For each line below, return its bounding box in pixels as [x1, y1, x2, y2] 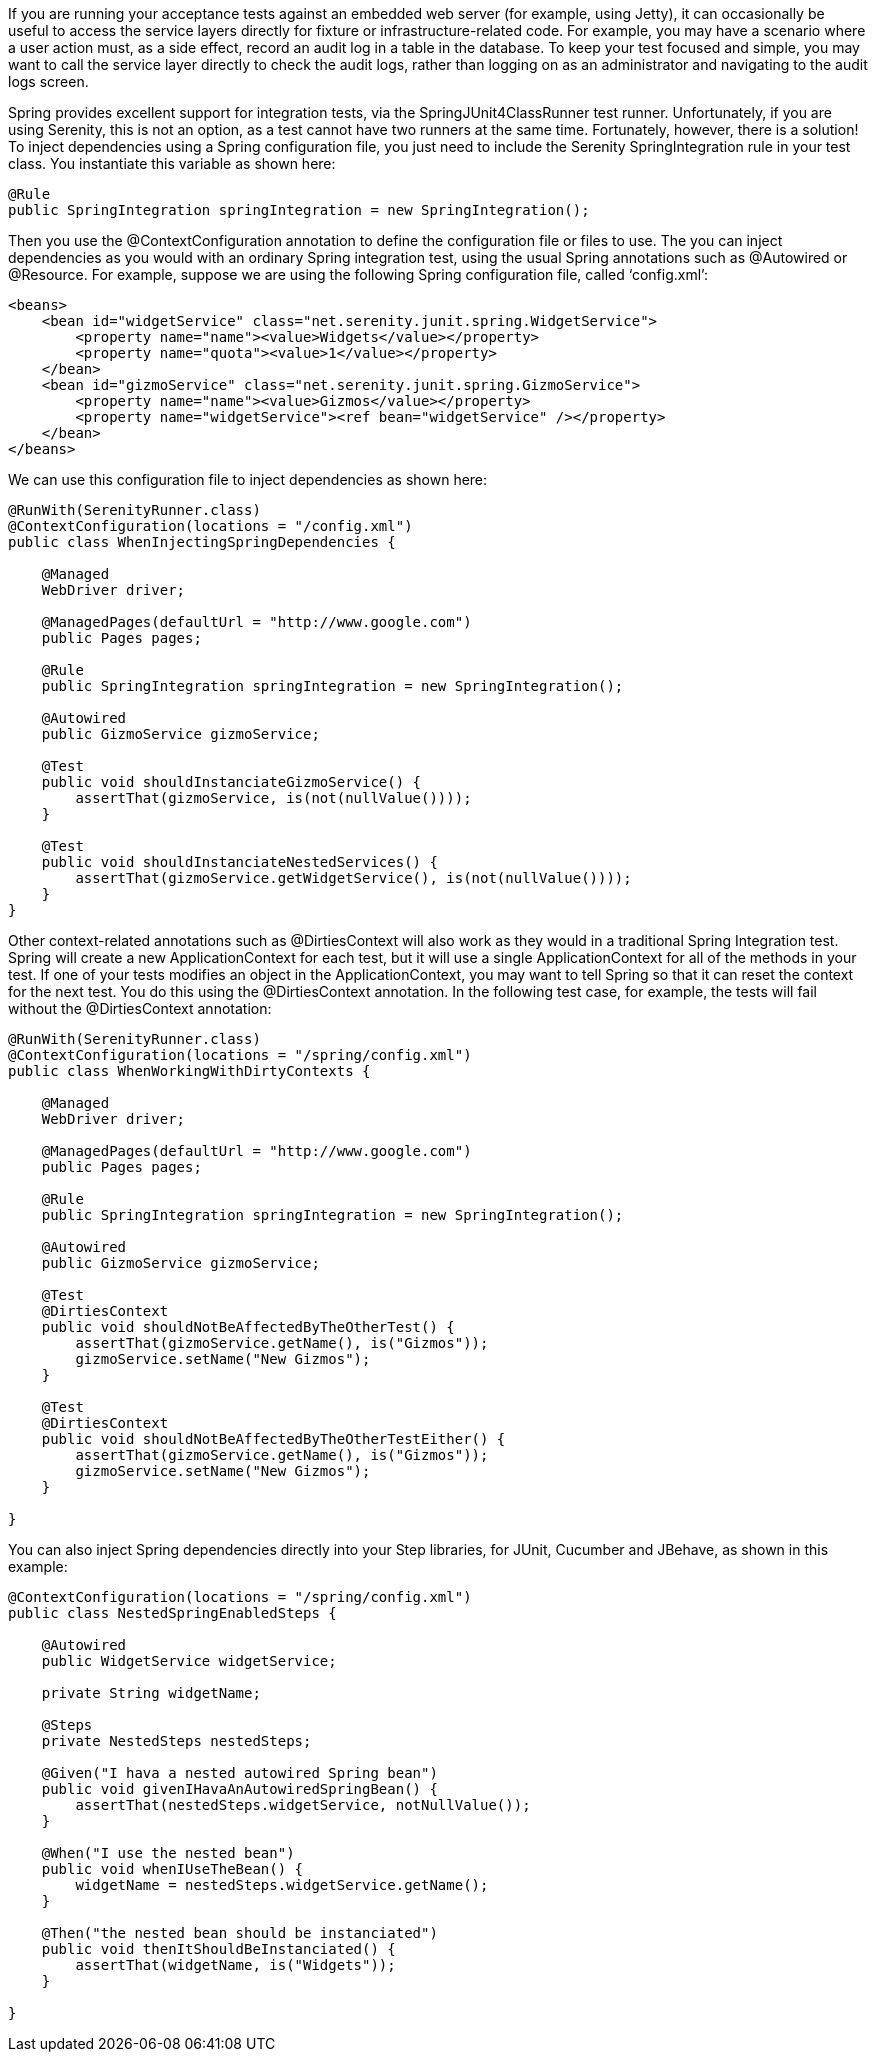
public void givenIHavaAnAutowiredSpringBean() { [41, 1781, 438, 1797]
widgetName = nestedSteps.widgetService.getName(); [75, 1877, 489, 1893]
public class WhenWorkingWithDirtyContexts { [8, 1063, 371, 1079]
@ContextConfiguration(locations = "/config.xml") [8, 518, 413, 534]
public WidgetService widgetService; [41, 1653, 337, 1669]
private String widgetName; [41, 1685, 261, 1701]
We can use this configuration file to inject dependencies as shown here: [8, 471, 488, 488]
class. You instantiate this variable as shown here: [8, 155, 336, 172]
